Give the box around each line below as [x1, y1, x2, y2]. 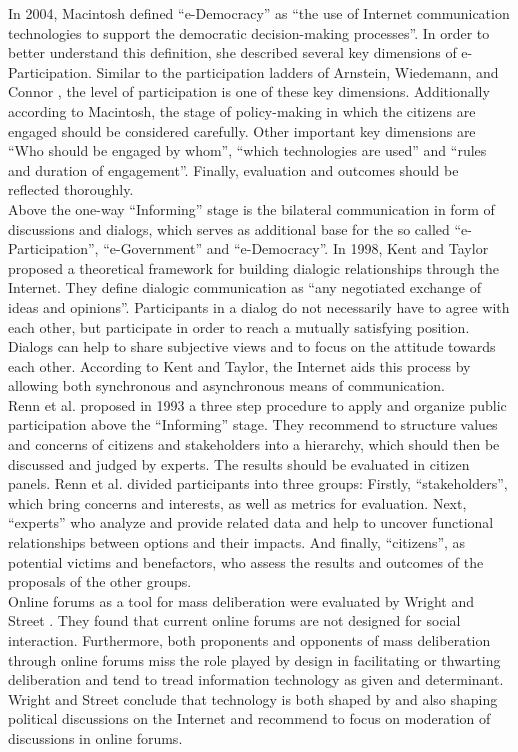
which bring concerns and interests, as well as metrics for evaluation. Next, [8, 492, 467, 513]
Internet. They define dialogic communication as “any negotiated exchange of [8, 277, 481, 298]
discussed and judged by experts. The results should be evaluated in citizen [8, 453, 470, 474]
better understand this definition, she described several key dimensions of [8, 42, 457, 63]
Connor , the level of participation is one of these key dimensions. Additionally [8, 81, 490, 102]
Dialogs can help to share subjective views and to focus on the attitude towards [8, 336, 496, 357]
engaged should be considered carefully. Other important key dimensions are [8, 120, 476, 141]
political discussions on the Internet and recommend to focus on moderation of [8, 708, 491, 729]
